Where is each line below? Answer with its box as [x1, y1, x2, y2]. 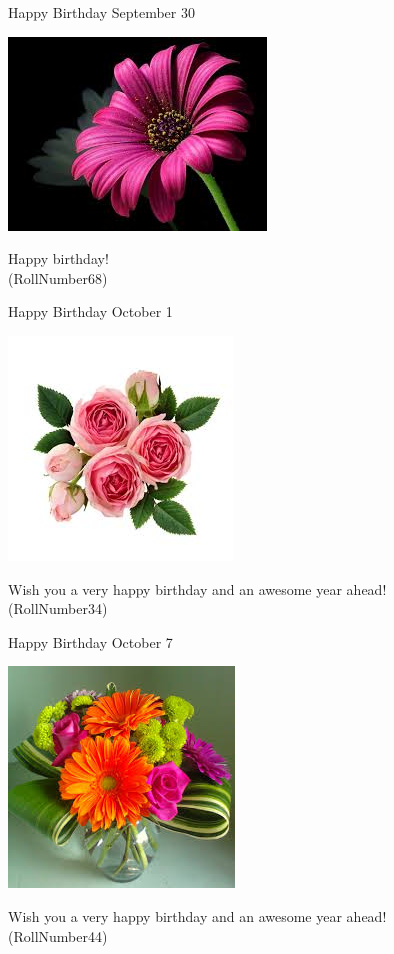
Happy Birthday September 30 [8, 2, 195, 22]
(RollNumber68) [8, 267, 108, 288]
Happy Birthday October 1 [8, 301, 173, 322]
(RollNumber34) [8, 598, 108, 619]
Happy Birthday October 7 [8, 631, 173, 652]
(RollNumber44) [8, 925, 108, 946]
